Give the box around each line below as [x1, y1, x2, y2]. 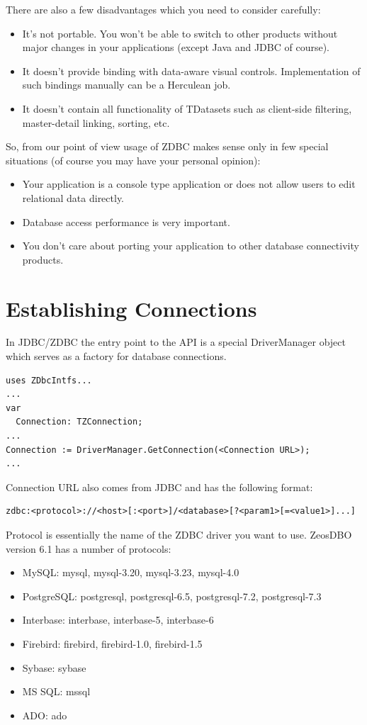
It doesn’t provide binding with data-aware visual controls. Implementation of [22, 63, 361, 78]
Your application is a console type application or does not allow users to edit [22, 176, 356, 191]
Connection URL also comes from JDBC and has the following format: [6, 479, 313, 494]
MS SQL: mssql [22, 684, 91, 699]
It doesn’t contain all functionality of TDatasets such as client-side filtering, [22, 101, 352, 116]
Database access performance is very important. [22, 214, 230, 229]
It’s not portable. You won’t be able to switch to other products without [22, 26, 338, 40]
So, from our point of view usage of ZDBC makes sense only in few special [6, 139, 329, 154]
